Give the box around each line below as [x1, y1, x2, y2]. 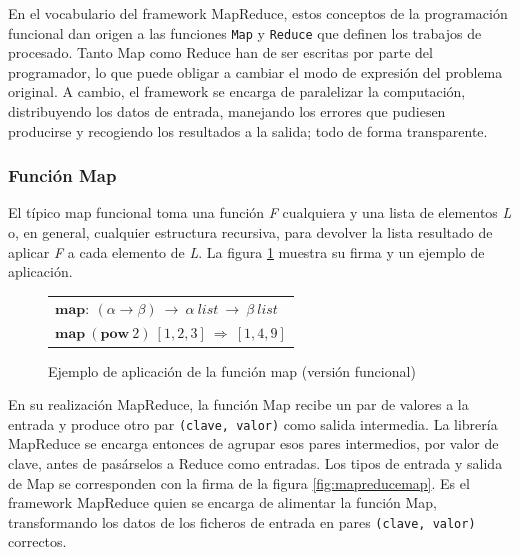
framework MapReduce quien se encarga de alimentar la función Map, [8, 492, 437, 513]
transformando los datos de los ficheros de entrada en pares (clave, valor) [8, 511, 476, 532]
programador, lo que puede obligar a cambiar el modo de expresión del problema [8, 61, 503, 82]
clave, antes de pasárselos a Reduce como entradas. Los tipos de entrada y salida [8, 452, 503, 473]
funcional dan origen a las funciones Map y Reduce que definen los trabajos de [8, 22, 482, 43]
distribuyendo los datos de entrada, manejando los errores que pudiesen [8, 101, 446, 122]
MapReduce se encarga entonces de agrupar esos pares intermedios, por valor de [8, 433, 499, 454]
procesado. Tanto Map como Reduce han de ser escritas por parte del [8, 42, 433, 63]
